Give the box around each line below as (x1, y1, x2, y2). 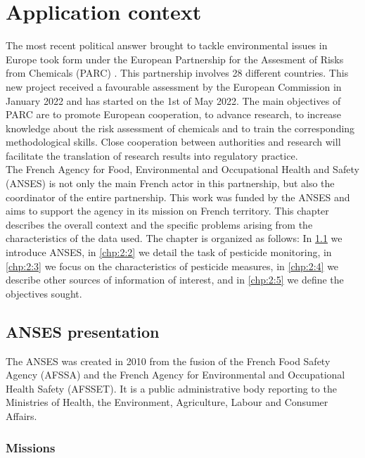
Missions (6, 438, 56, 456)
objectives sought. (6, 286, 82, 300)
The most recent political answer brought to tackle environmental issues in (6, 38, 328, 53)
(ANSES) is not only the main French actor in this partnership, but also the (6, 176, 335, 191)
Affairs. (6, 408, 37, 423)
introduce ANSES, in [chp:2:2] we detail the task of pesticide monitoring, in (6, 245, 332, 260)
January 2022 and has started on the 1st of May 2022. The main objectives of (6, 93, 341, 108)
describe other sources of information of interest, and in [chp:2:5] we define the (6, 272, 344, 287)
